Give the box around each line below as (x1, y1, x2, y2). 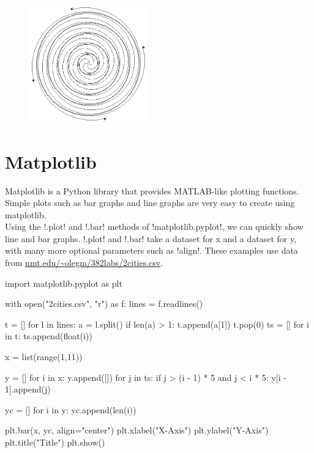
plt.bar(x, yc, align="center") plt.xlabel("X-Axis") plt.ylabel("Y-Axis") (5, 424, 269, 436)
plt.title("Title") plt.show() (5, 436, 105, 449)
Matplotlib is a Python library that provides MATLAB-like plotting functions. (5, 184, 299, 197)
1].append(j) (5, 383, 51, 396)
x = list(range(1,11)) (5, 350, 83, 363)
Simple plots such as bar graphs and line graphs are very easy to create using (5, 196, 295, 209)
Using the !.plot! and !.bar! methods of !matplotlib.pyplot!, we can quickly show (5, 220, 304, 233)
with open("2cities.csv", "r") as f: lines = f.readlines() (5, 297, 203, 310)
